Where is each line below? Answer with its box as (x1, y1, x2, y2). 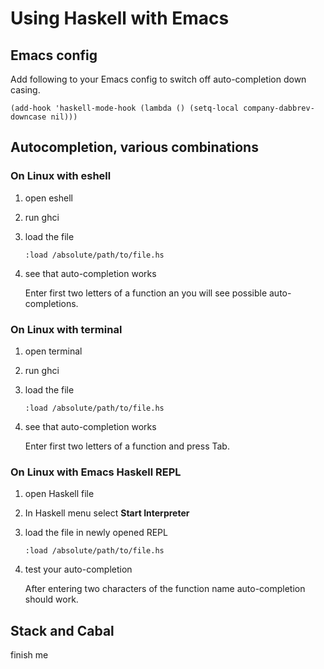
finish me (10, 649, 49, 661)
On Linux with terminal (10, 322, 123, 336)
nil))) (50, 112, 78, 122)
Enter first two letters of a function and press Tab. (24, 440, 230, 452)
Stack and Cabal (10, 622, 115, 639)
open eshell (24, 192, 73, 204)
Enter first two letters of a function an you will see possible (24, 287, 268, 299)
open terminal (24, 345, 83, 357)
